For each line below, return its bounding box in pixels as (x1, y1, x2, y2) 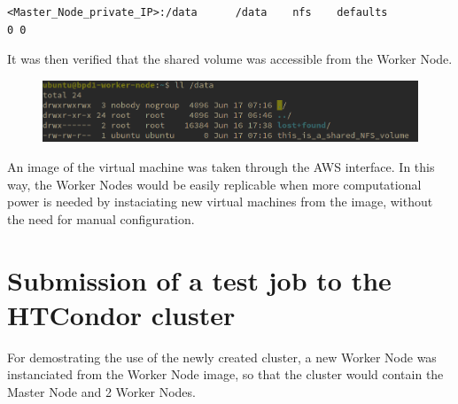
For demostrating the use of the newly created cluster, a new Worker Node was (7, 347, 437, 366)
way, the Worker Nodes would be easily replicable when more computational (7, 175, 422, 193)
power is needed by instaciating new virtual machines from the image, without (7, 192, 433, 211)
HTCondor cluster (7, 296, 236, 332)
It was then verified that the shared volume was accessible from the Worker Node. (7, 50, 453, 68)
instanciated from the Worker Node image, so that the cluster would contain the (7, 365, 444, 384)
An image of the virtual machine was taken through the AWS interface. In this (7, 157, 435, 175)
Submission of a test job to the (7, 261, 392, 298)
